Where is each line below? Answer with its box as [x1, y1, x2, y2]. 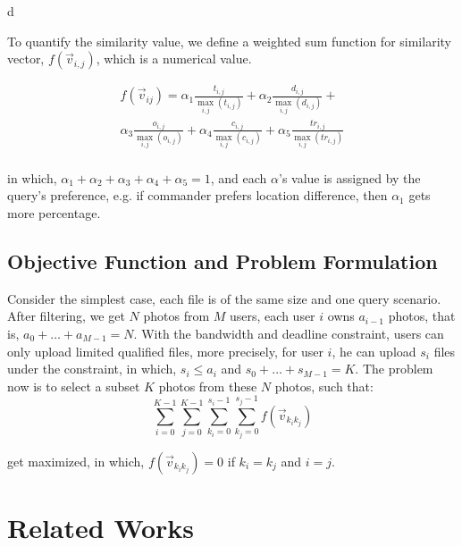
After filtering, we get [7, 307, 125, 325]
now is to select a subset [7, 376, 140, 395]
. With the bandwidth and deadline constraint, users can [133, 323, 444, 342]
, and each [210, 168, 267, 187]
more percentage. [7, 204, 101, 222]
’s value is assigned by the [278, 168, 421, 187]
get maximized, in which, [7, 451, 145, 470]
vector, [7, 49, 45, 68]
